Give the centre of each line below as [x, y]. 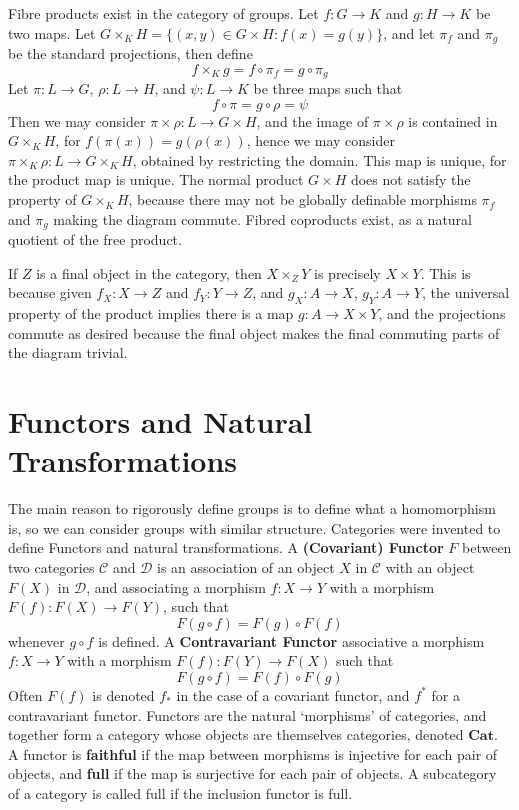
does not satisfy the [410, 179]
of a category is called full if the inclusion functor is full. [180, 792]
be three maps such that [328, 88]
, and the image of [312, 120]
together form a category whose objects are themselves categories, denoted [236, 734]
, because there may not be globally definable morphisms [302, 199]
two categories [51, 566]
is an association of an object [246, 566]
